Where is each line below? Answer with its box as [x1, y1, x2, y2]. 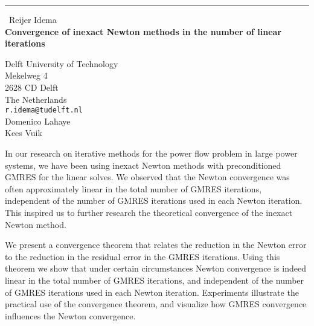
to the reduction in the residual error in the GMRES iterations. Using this [5, 250, 280, 262]
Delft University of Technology [5, 57, 118, 70]
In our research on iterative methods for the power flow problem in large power [5, 147, 298, 159]
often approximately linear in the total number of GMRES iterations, [5, 182, 262, 195]
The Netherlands [5, 93, 67, 105]
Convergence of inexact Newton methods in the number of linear [5, 25, 282, 37]
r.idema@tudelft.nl [5, 106, 83, 115]
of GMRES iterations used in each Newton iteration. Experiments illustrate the [5, 285, 299, 298]
